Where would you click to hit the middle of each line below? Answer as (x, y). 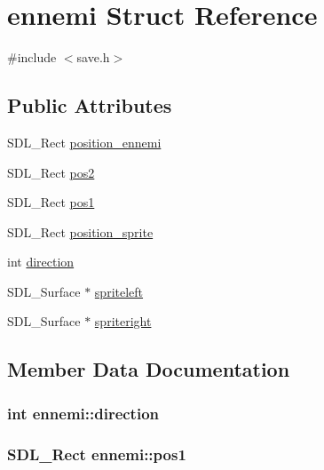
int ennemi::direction (83, 413)
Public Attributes (90, 105)
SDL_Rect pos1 (51, 202)
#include (32, 57)
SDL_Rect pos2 (51, 172)
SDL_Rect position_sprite (80, 231)
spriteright (123, 321)
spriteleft (119, 291)
